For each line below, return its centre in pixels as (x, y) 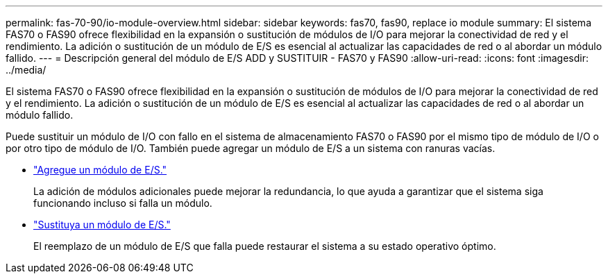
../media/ (26, 70)
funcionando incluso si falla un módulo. (123, 203)
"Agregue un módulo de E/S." (100, 170)
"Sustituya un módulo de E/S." (102, 225)
